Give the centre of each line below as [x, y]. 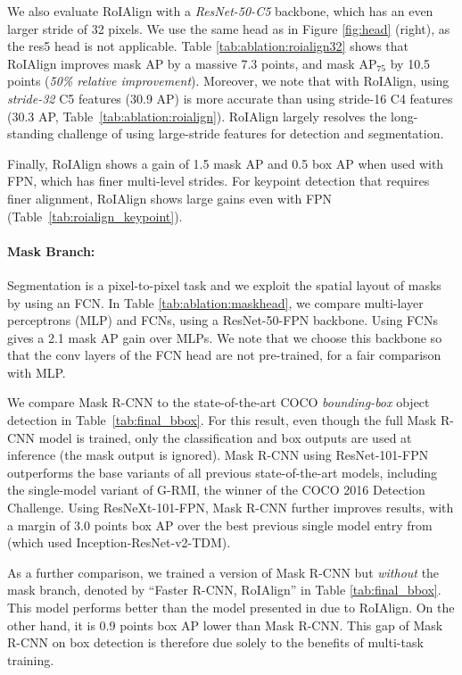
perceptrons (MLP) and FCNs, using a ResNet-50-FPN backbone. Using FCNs [223, 320]
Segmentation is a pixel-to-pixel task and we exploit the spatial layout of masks [224, 284]
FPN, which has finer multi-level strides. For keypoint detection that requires [219, 181]
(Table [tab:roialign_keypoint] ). [95, 216]
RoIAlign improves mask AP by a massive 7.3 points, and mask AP [192, 63]
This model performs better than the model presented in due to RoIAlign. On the [231, 608]
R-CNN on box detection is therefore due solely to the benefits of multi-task [215, 642]
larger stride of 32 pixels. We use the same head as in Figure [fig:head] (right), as [229, 28]
